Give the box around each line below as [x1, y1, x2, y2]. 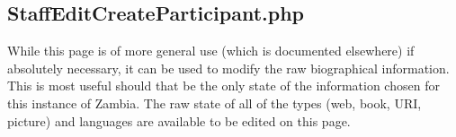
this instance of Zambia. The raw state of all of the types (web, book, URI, [7, 93, 422, 112]
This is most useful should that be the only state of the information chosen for [7, 76, 440, 95]
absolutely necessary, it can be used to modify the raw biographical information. [7, 58, 450, 77]
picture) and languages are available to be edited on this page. [7, 111, 351, 130]
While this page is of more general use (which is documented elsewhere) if [7, 41, 415, 60]
